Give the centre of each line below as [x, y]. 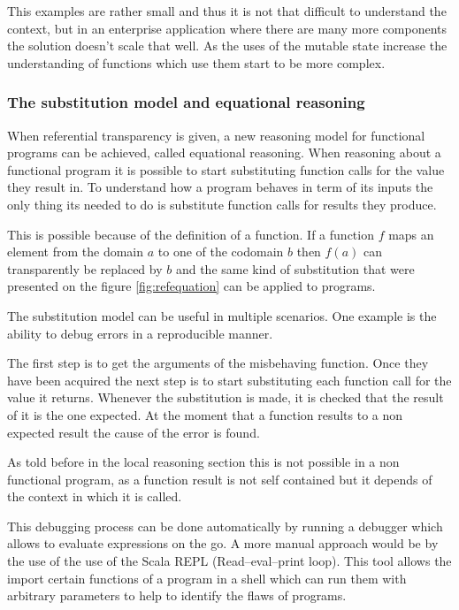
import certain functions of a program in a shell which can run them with [207, 578]
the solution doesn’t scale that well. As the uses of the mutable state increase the [227, 46]
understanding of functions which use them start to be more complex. [196, 62]
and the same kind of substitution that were [295, 268]
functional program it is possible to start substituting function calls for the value [226, 169]
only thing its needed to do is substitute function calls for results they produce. [222, 204]
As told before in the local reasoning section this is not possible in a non [203, 462]
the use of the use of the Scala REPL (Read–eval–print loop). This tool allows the [229, 561]
